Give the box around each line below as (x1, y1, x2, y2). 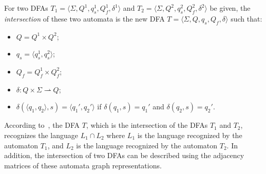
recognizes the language (4, 129, 78, 140)
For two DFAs (4, 3, 48, 13)
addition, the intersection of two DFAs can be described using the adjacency (4, 150, 244, 161)
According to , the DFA (4, 120, 80, 130)
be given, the (210, 3, 251, 13)
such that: (231, 13, 262, 24)
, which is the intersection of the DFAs (86, 120, 208, 130)
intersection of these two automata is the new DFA (4, 13, 165, 24)
